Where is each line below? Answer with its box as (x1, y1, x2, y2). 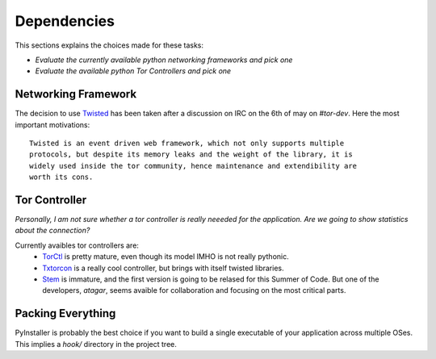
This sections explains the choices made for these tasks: (15, 40, 204, 50)
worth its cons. (29, 173, 94, 182)
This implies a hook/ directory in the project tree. (15, 339, 178, 349)
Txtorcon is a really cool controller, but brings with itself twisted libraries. (42, 263, 284, 273)
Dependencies (15, 12, 115, 30)
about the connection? (15, 226, 90, 236)
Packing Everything (15, 307, 116, 320)
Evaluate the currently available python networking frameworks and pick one (35, 55, 293, 65)
